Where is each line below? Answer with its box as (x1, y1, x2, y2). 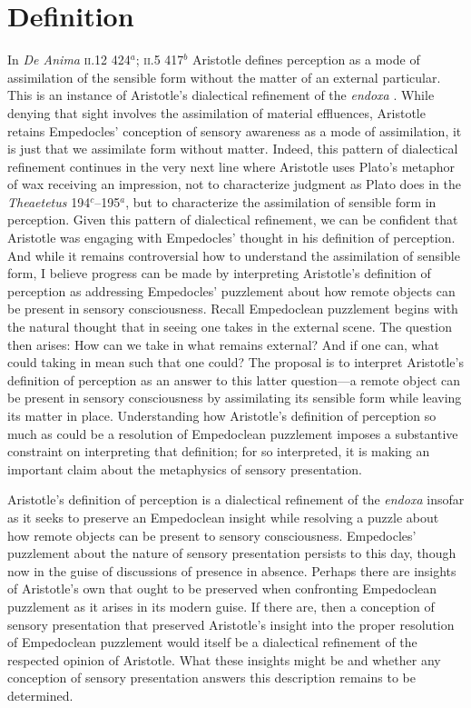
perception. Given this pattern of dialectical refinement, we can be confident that (7, 210, 458, 229)
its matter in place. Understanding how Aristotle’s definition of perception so (7, 406, 437, 424)
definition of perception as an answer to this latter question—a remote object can (7, 370, 461, 389)
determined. (7, 685, 74, 704)
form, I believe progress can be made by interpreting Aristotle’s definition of (7, 264, 431, 283)
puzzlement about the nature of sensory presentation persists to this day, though (7, 543, 456, 563)
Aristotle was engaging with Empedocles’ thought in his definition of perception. (7, 228, 456, 247)
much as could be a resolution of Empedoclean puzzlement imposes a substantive (7, 424, 458, 443)
